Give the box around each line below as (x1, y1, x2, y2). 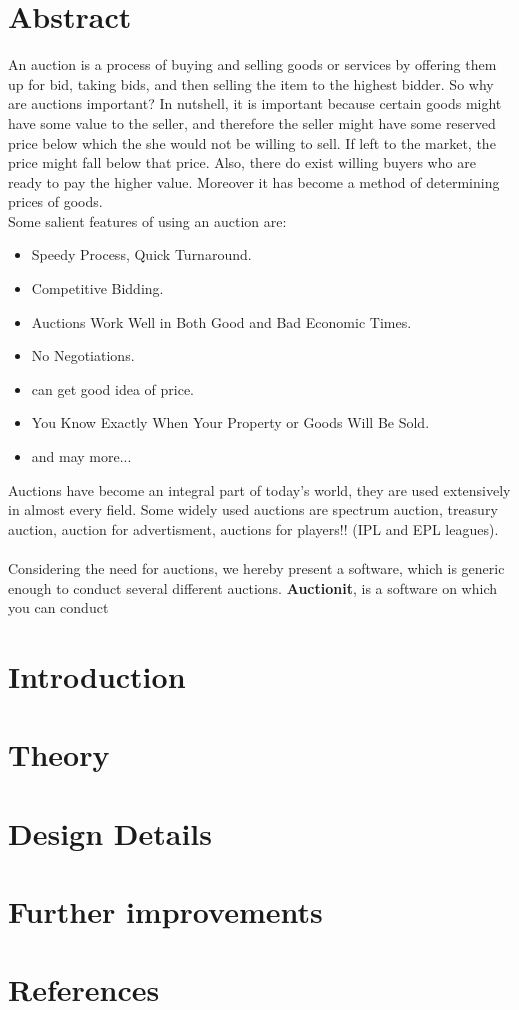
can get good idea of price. (31, 378, 195, 399)
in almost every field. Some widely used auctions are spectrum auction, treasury (8, 499, 498, 520)
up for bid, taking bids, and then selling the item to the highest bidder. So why (8, 73, 494, 94)
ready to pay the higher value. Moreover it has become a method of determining (8, 171, 500, 192)
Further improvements (8, 891, 323, 932)
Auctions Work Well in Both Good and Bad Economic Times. (31, 311, 412, 332)
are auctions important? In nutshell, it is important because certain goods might (8, 93, 502, 114)
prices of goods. (8, 191, 103, 212)
